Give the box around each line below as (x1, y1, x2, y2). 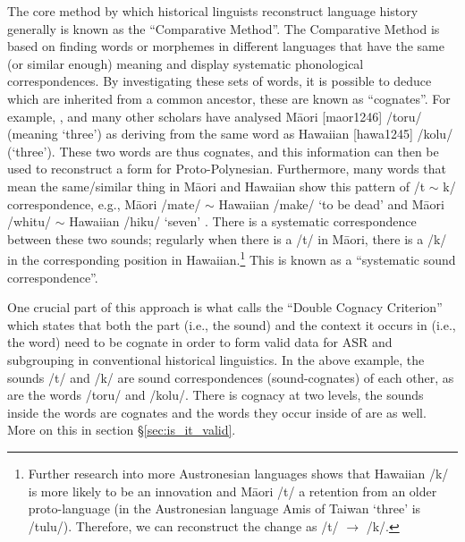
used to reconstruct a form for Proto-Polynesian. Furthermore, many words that (7, 159, 446, 178)
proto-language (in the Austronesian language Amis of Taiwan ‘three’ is (28, 499, 421, 518)
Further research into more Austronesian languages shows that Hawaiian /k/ (28, 463, 449, 482)
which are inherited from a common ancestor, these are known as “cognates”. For (7, 89, 451, 107)
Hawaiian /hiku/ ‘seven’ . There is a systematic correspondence (69, 212, 417, 231)
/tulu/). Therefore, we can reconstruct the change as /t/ (28, 516, 339, 535)
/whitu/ (7, 212, 52, 231)
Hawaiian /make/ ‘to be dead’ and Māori (218, 194, 445, 213)
